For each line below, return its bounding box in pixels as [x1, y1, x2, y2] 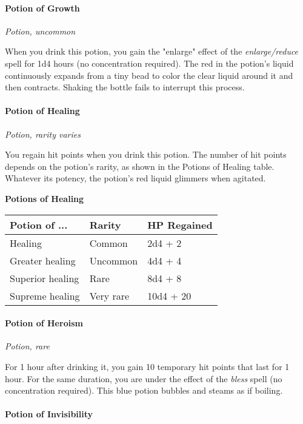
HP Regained [147, 217, 213, 232]
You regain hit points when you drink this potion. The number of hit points [5, 148, 287, 161]
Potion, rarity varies [5, 127, 81, 140]
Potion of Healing [5, 104, 80, 117]
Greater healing [10, 253, 76, 268]
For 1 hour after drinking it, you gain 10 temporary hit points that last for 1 [5, 360, 290, 372]
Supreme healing [10, 288, 80, 303]
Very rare [89, 288, 130, 303]
